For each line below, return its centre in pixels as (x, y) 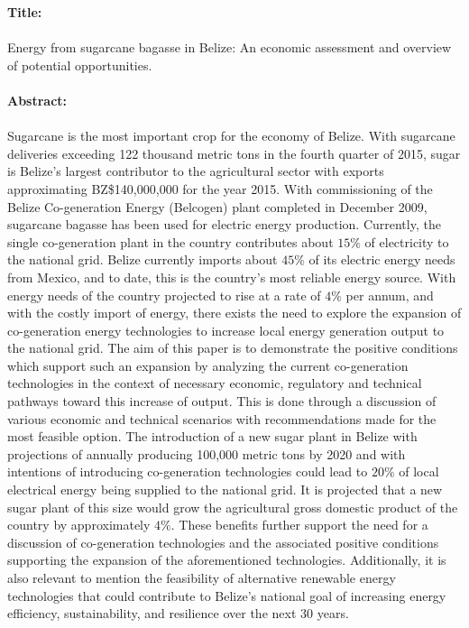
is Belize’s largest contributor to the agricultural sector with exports (196, 171)
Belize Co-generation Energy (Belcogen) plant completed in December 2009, (217, 206)
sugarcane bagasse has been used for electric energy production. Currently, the (224, 224)
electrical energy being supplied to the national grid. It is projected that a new (225, 489)
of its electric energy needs (382, 259)
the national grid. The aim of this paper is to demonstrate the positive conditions (233, 348)
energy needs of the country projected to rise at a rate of (164, 295)
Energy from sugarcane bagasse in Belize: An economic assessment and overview (230, 47)
